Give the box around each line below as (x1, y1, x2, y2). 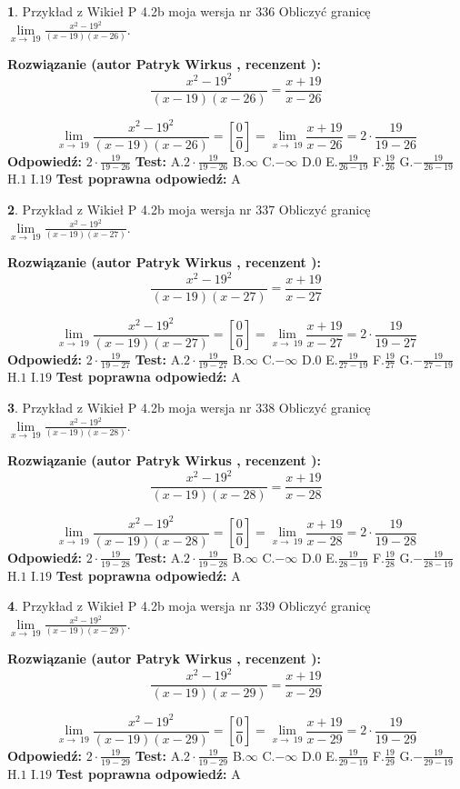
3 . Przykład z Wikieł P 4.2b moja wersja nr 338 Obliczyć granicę (7, 398, 371, 417)
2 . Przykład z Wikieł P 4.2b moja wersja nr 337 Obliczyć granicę (7, 200, 371, 219)
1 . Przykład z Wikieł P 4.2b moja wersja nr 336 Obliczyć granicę (7, 2, 371, 20)
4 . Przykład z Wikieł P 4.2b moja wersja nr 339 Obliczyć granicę (7, 596, 371, 615)
